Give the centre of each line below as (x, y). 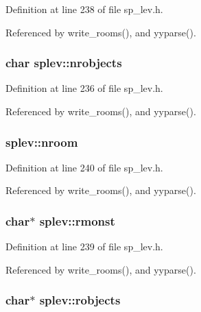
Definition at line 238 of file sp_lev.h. (84, 9)
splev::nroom (42, 142)
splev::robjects (80, 300)
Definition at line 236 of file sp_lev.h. (84, 88)
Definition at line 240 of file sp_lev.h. (84, 167)
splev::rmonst (77, 220)
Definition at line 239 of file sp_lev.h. (84, 247)
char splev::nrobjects (64, 63)
